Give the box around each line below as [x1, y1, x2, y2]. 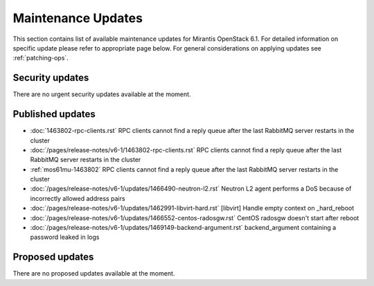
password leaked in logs [30, 233, 100, 242]
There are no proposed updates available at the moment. [12, 269, 175, 278]
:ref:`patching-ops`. [12, 54, 69, 62]
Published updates [12, 108, 96, 120]
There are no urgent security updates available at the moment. [12, 90, 191, 98]
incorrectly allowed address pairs [30, 194, 125, 202]
